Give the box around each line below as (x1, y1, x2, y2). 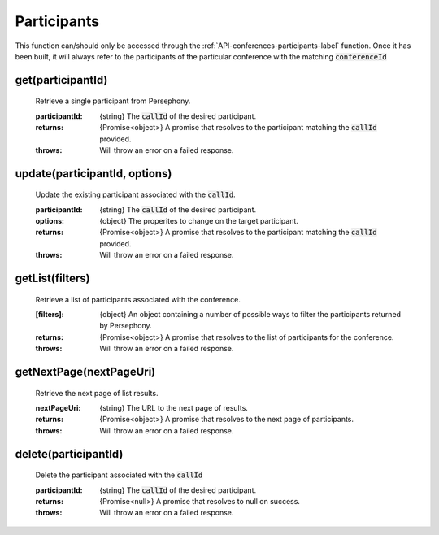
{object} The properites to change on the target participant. (99, 216, 298, 226)
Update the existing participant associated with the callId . (35, 189, 236, 199)
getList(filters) (15, 272, 90, 285)
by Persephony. (99, 321, 152, 331)
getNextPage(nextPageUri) (15, 365, 156, 379)
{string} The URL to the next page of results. (99, 403, 248, 413)
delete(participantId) (15, 447, 124, 461)
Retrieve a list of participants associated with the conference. (35, 294, 241, 304)
